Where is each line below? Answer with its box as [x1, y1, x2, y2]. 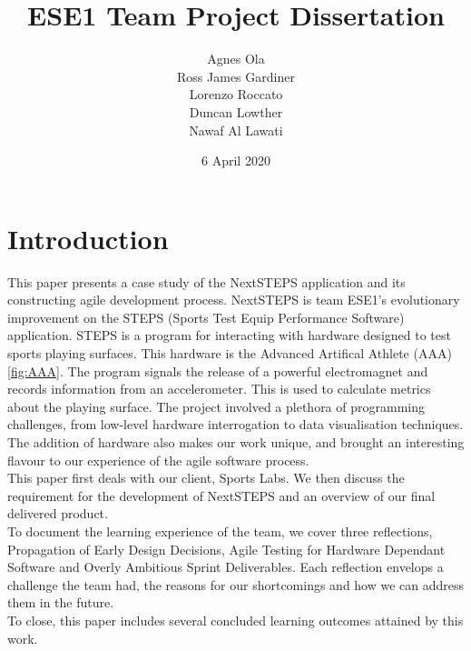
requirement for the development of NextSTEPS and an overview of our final [7, 486, 436, 505]
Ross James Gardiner [177, 66, 295, 85]
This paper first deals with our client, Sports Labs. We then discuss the [7, 468, 405, 487]
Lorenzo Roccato [189, 85, 283, 104]
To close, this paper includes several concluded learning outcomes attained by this [7, 610, 464, 629]
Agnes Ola [207, 49, 265, 68]
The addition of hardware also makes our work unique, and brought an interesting [7, 432, 465, 451]
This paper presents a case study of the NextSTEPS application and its [7, 272, 406, 291]
